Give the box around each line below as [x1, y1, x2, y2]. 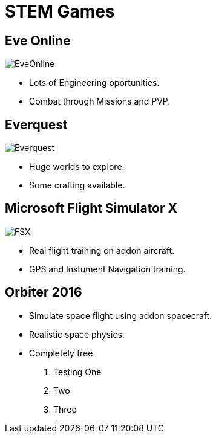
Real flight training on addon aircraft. [29, 245, 175, 256]
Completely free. [29, 347, 96, 358]
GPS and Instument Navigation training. [29, 263, 186, 274]
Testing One [53, 366, 102, 377]
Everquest [5, 117, 68, 132]
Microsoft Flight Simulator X [5, 201, 178, 216]
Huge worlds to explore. [29, 161, 125, 172]
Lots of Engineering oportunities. [29, 77, 160, 88]
